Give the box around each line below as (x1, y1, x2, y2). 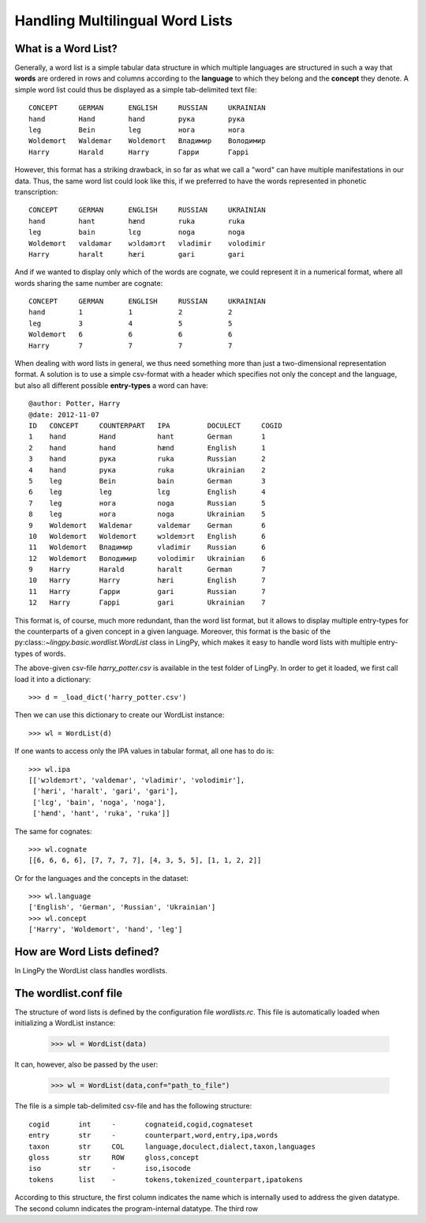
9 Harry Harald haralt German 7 (28, 565, 266, 574)
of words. (34, 649, 66, 658)
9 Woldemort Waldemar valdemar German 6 (28, 521, 266, 529)
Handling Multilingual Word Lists (14, 12, 233, 29)
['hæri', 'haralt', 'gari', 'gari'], (32, 787, 179, 796)
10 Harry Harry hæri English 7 (28, 576, 266, 585)
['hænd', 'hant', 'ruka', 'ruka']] (32, 809, 170, 818)
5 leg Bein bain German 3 (28, 476, 266, 485)
